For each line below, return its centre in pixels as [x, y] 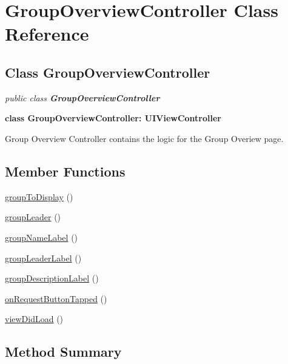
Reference [47, 34]
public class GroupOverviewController [82, 97]
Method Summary [63, 352]
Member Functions [65, 171]
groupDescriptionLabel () [52, 278]
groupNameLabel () [42, 237]
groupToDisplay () [39, 196]
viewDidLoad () [34, 319]
